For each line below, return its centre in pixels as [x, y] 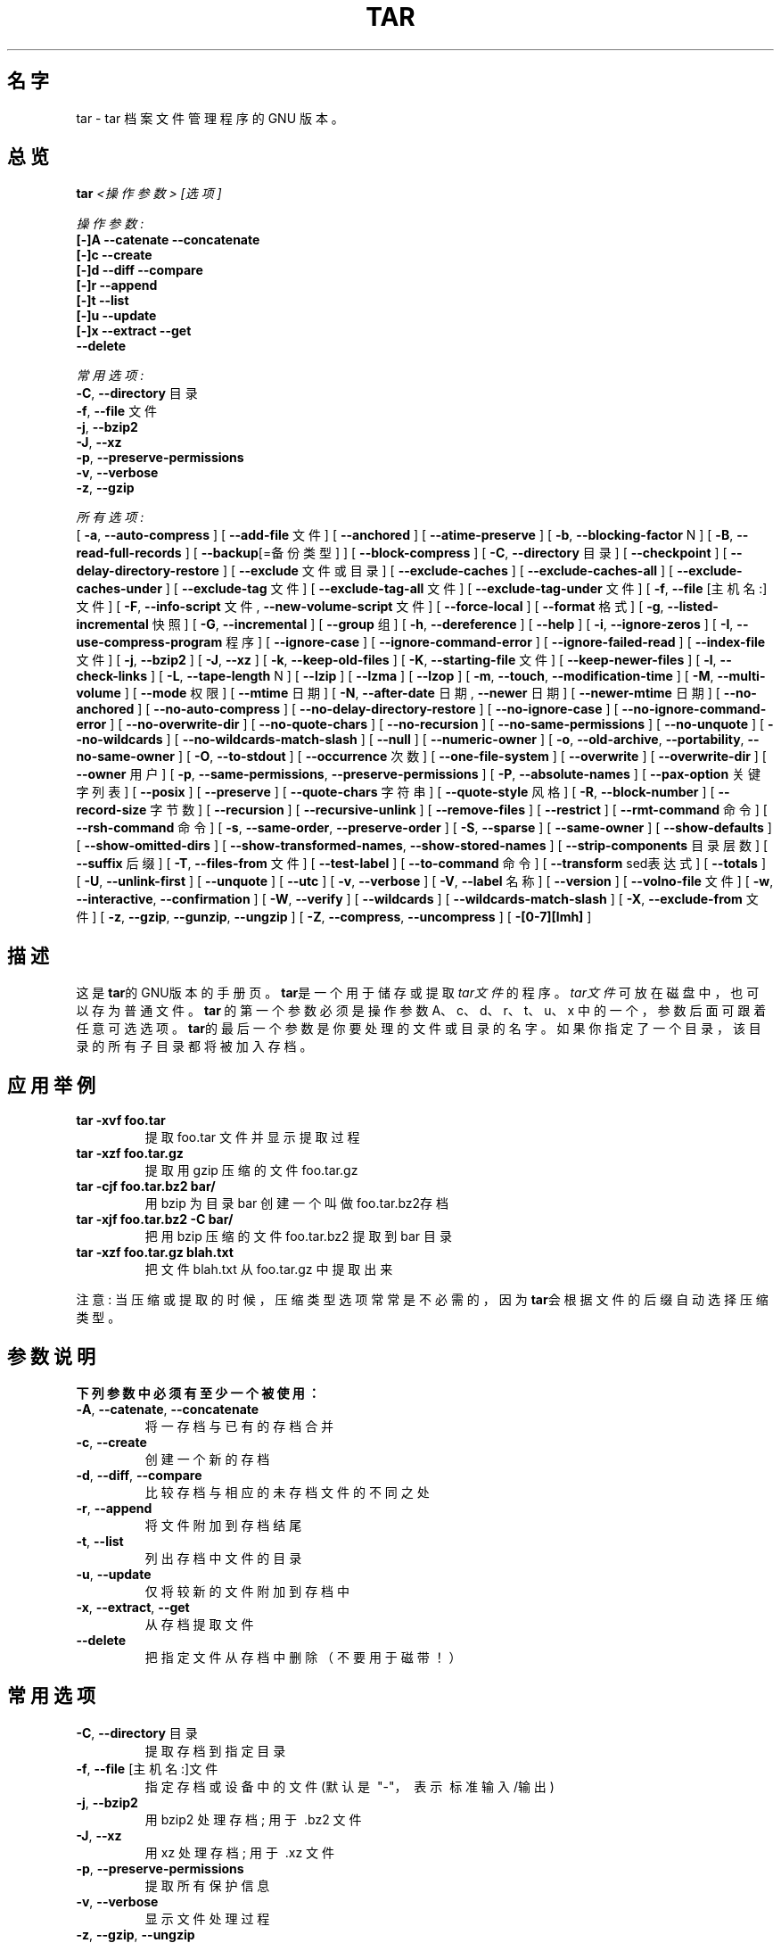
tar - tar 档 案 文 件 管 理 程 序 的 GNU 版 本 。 [210, 118]
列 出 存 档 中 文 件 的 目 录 [223, 1558]
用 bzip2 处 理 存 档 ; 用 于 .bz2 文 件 [253, 1819]
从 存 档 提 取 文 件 [199, 1624]
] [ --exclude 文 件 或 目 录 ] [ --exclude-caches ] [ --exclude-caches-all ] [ [448, 571]
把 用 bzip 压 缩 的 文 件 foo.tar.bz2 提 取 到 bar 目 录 [298, 1236]
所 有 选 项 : [110, 517]
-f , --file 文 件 [117, 411]
